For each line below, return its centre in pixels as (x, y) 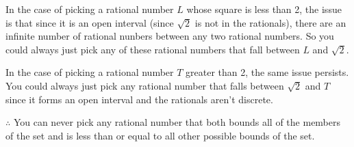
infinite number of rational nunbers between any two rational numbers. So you (170, 36)
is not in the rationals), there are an (270, 22)
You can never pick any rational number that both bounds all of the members (177, 122)
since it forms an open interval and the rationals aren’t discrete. (139, 99)
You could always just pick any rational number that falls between (145, 85)
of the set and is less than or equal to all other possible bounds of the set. (160, 135)
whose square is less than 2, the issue (264, 9)
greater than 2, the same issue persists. (267, 72)
